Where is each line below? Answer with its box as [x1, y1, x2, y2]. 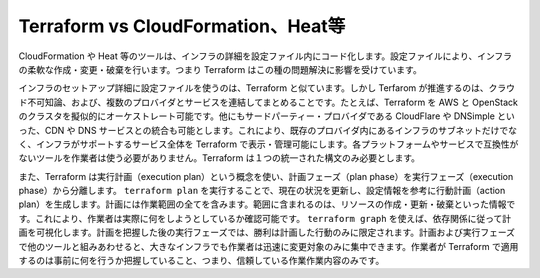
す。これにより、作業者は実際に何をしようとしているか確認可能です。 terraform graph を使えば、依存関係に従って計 [18, 212, 512, 224]
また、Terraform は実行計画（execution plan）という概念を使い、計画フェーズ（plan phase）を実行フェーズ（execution [18, 170, 514, 182]
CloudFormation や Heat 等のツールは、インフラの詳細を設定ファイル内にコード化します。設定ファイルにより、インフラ [18, 50, 513, 62]
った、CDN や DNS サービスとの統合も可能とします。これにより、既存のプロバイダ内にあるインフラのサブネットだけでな [18, 124, 517, 136]
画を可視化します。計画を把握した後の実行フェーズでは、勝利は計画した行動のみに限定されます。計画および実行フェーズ [18, 226, 515, 239]
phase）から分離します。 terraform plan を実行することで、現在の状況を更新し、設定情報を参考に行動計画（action [18, 185, 506, 197]
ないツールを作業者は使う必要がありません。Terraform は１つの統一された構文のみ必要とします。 [18, 152, 420, 164]
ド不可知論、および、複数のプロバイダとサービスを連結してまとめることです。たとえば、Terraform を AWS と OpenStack [18, 96, 519, 108]
